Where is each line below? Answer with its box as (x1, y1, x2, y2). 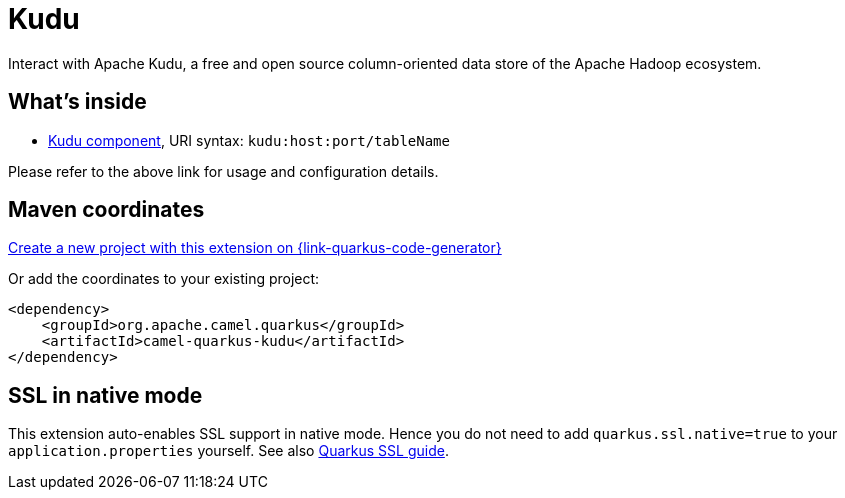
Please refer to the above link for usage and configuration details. (8, 162, 439, 180)
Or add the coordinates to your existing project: (8, 270, 320, 288)
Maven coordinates (8, 197, 205, 223)
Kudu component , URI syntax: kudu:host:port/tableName (48, 131, 450, 149)
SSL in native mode (8, 382, 203, 408)
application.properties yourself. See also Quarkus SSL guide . (8, 442, 449, 460)
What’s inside (8, 89, 147, 115)
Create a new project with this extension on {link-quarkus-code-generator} (8, 239, 502, 257)
